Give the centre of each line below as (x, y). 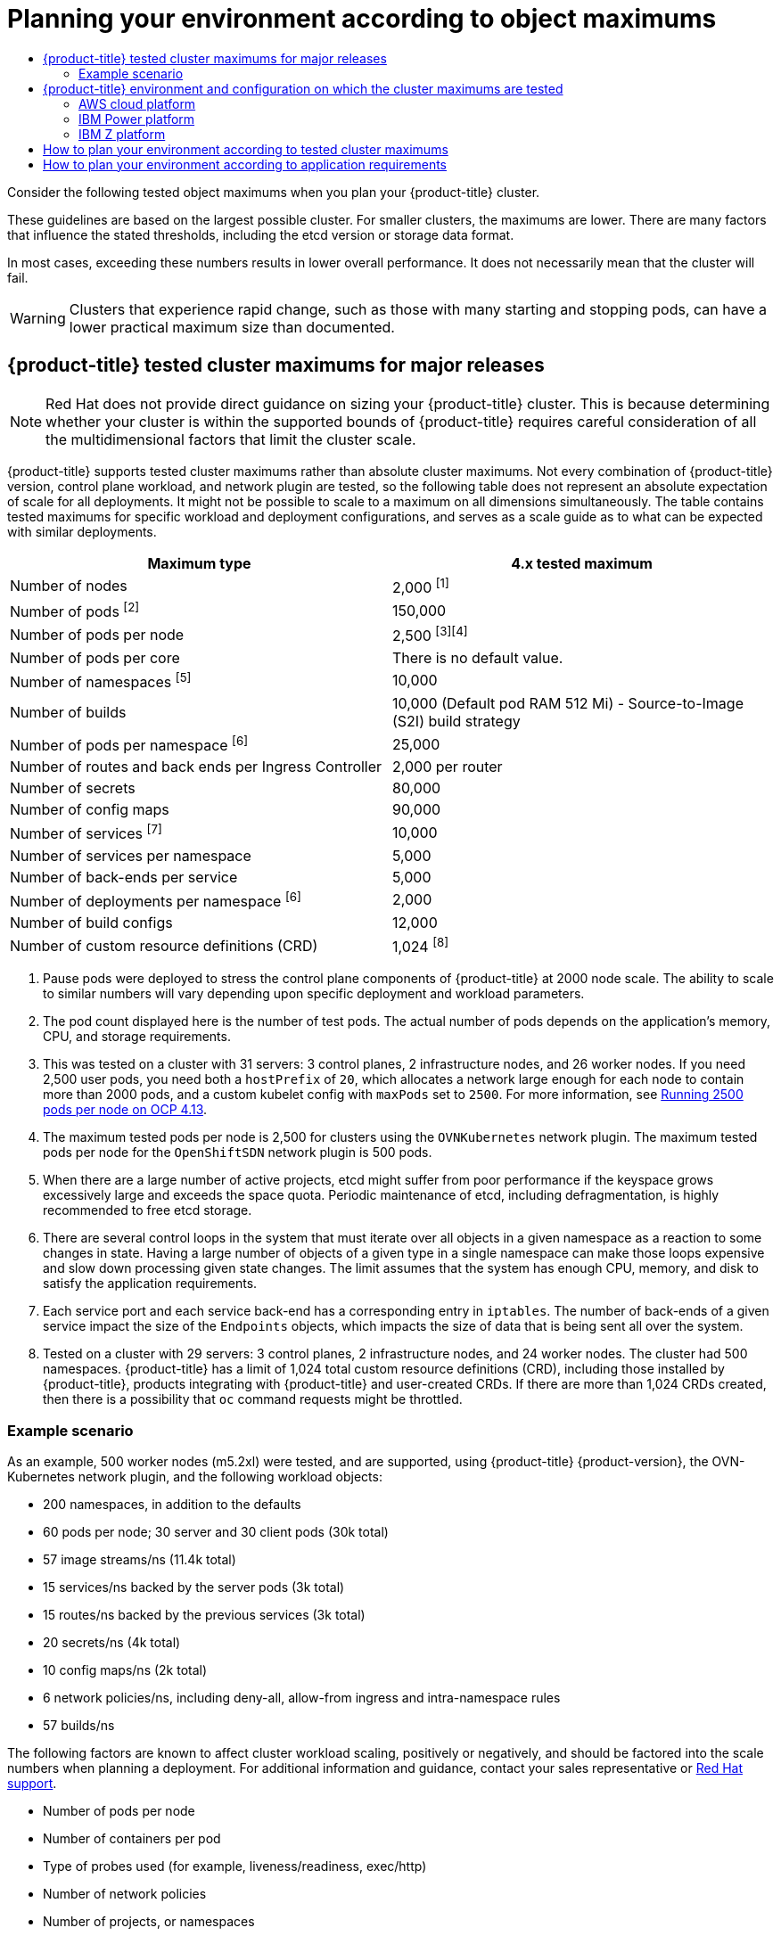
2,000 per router (448, 767)
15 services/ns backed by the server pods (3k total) (194, 1587)
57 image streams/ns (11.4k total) (140, 1559)
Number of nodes (69, 586)
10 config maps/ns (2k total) (125, 1669)
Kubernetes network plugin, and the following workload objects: (195, 1476)
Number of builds (68, 712)
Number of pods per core (95, 657)
